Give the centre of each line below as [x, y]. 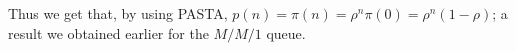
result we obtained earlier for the [108, 32]
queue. [286, 32]
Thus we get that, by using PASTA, [118, 13]
